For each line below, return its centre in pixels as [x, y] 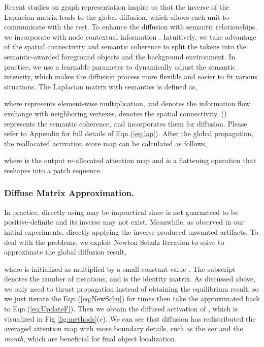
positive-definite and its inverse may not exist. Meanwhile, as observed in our [124, 222]
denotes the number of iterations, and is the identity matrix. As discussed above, [130, 279]
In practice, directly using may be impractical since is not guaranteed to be [121, 212]
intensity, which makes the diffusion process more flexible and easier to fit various [131, 76]
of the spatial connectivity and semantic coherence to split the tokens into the [125, 46]
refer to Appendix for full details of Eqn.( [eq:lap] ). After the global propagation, [129, 133]
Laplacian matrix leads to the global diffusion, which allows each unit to [117, 17]
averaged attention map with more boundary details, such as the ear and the [124, 328]
